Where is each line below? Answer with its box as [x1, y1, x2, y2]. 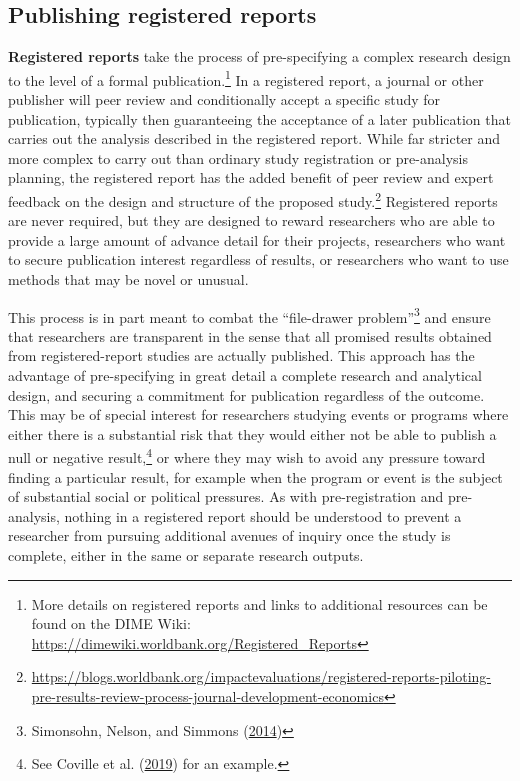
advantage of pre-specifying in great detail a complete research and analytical [8, 365, 482, 386]
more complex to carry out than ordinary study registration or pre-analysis [8, 147, 468, 168]
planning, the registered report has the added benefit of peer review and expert [8, 167, 494, 188]
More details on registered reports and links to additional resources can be [31, 593, 488, 614]
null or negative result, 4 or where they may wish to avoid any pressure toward [8, 444, 486, 468]
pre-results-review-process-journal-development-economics [31, 686, 384, 707]
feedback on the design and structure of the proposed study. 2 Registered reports [8, 188, 498, 211]
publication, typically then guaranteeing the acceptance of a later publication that [8, 108, 511, 129]
